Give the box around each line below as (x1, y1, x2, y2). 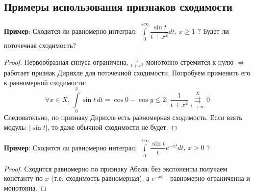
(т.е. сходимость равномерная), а (51, 173, 150, 183)
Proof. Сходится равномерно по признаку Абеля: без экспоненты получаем (4, 163, 228, 173)
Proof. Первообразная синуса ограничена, (4, 56, 128, 67)
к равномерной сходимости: (4, 77, 86, 87)
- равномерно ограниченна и (165, 173, 250, 183)
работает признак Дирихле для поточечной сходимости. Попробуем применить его (4, 68, 251, 78)
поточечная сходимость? (4, 40, 76, 50)
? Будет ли (198, 26, 229, 36)
